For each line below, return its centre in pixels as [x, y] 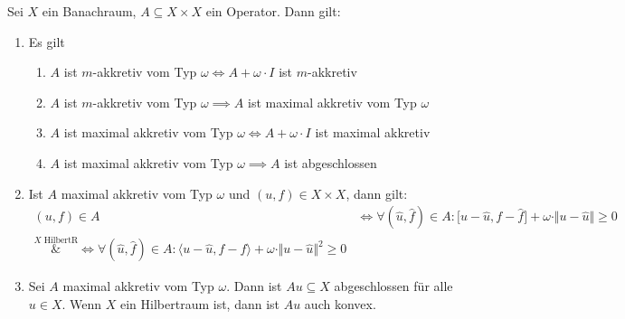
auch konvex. [340, 304]
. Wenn [82, 304]
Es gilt [47, 41]
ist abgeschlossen [331, 162]
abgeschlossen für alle [393, 286]
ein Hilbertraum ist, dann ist [200, 304]
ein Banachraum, [89, 11]
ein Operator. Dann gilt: [273, 11]
